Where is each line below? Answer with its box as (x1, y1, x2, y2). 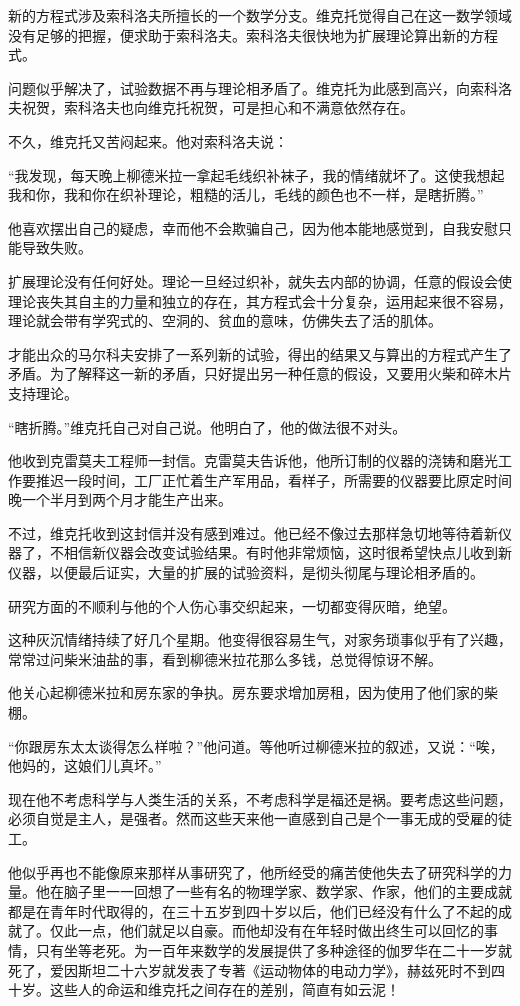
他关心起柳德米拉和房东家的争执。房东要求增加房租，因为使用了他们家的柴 (8, 682, 498, 703)
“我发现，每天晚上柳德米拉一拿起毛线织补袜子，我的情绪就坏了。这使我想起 (8, 164, 505, 185)
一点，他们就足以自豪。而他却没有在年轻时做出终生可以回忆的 (77, 920, 484, 941)
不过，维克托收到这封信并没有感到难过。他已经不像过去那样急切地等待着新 (8, 522, 498, 543)
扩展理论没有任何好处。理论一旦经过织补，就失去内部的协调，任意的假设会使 (8, 270, 512, 291)
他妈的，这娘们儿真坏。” (8, 755, 162, 776)
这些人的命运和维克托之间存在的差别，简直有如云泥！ (49, 979, 400, 1000)
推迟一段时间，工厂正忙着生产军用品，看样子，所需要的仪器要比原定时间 (35, 469, 512, 490)
